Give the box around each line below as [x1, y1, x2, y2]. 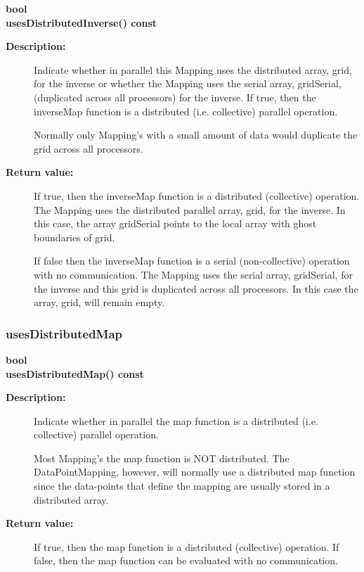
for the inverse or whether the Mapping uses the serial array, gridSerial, [34, 76, 342, 91]
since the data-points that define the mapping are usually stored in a [34, 478, 330, 493]
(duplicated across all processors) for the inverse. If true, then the [34, 89, 316, 104]
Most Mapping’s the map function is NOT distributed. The [34, 450, 290, 465]
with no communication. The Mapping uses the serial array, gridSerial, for [34, 267, 353, 281]
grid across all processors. [34, 141, 143, 155]
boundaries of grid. [34, 229, 115, 244]
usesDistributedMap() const [6, 366, 144, 381]
